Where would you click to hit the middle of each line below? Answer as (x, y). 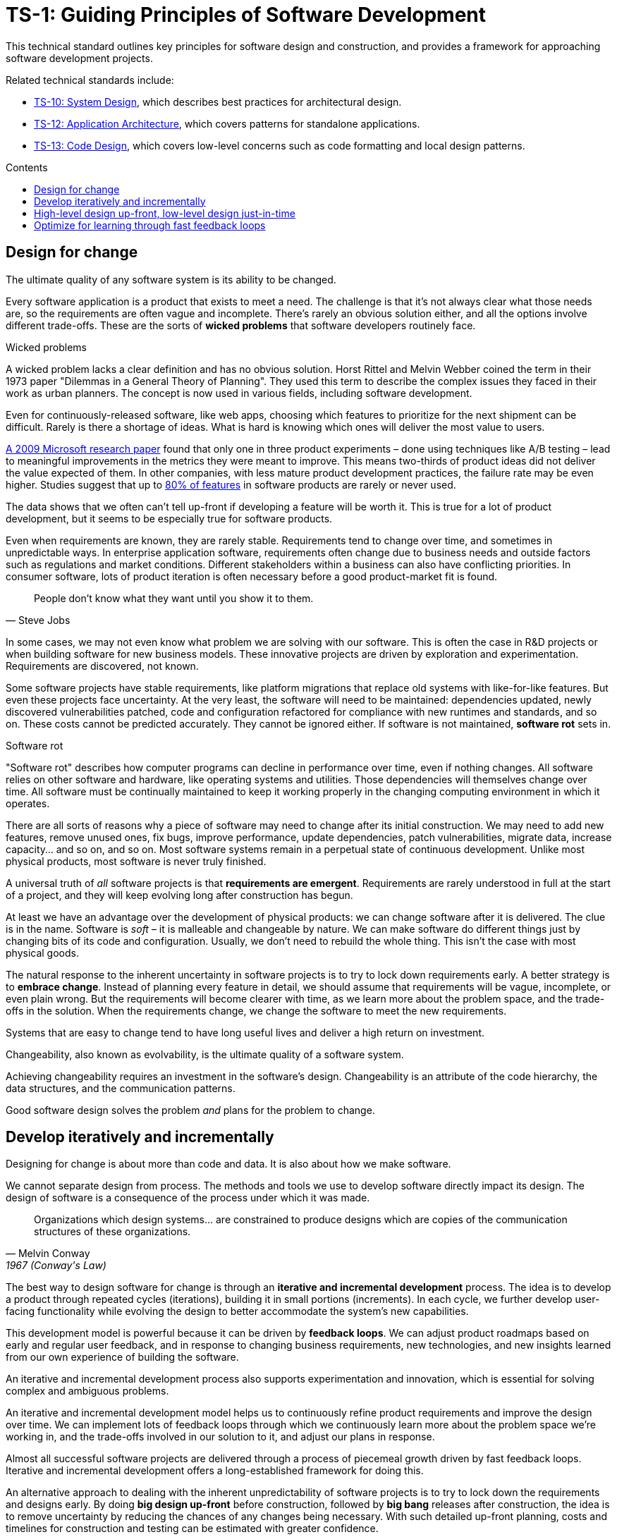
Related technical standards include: (90, 80)
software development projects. (79, 58)
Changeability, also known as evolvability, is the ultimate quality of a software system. (205, 1054)
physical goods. (42, 953)
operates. (28, 803)
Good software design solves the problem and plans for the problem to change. (190, 1110)
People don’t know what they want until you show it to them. (174, 598)
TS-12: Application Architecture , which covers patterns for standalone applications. (227, 123)
